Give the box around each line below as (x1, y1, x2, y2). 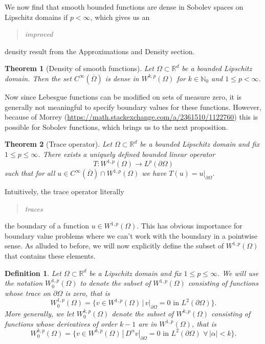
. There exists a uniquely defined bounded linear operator (38, 148, 215, 159)
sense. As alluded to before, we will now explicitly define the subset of (5, 240, 224, 251)
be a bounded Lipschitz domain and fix (140, 139, 259, 149)
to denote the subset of (80, 278, 151, 288)
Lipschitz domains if (5, 11, 68, 22)
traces (25, 203, 43, 214)
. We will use (217, 267, 259, 278)
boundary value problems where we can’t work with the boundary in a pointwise (5, 230, 257, 241)
